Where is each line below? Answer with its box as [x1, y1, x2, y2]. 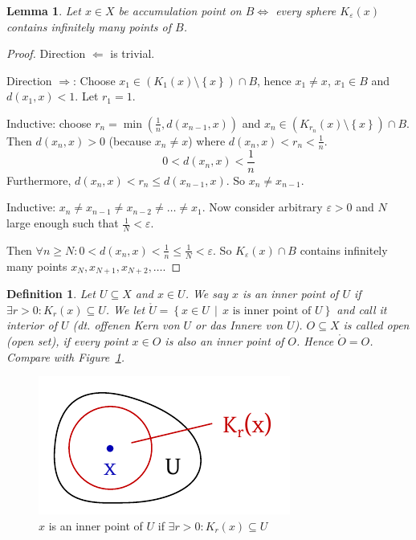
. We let [105, 301, 145, 317]
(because [108, 132, 152, 149]
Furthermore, [6, 171, 71, 188]
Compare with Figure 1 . [6, 348, 124, 365]
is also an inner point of [165, 332, 284, 349]
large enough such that [6, 215, 119, 231]
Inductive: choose [6, 114, 92, 131]
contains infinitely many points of [6, 18, 172, 35]
